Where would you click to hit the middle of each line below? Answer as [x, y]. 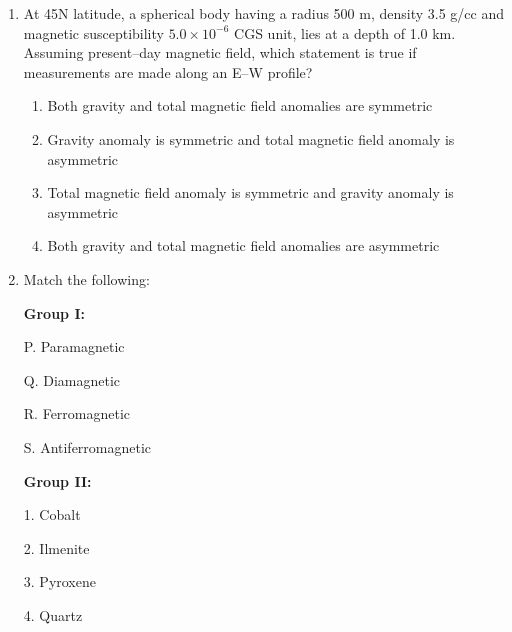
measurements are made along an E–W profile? [168, 71]
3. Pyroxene [59, 581]
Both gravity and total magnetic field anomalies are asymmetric [243, 245]
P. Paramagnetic [74, 346]
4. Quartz [53, 614]
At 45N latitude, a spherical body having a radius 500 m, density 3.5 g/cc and [264, 13]
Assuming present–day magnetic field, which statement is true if [220, 52]
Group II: [57, 480]
